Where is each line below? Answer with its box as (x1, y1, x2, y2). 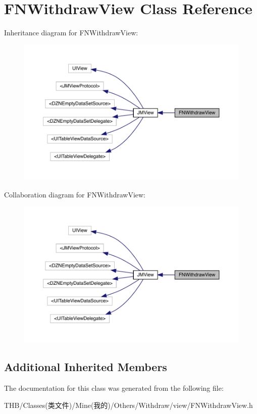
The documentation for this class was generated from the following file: (4, 383, 224, 393)
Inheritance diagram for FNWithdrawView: (4, 27, 138, 38)
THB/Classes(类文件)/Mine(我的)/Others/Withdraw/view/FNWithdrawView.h (4, 399, 253, 410)
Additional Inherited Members (4, 359, 167, 375)
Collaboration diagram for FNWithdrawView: (4, 189, 146, 200)
